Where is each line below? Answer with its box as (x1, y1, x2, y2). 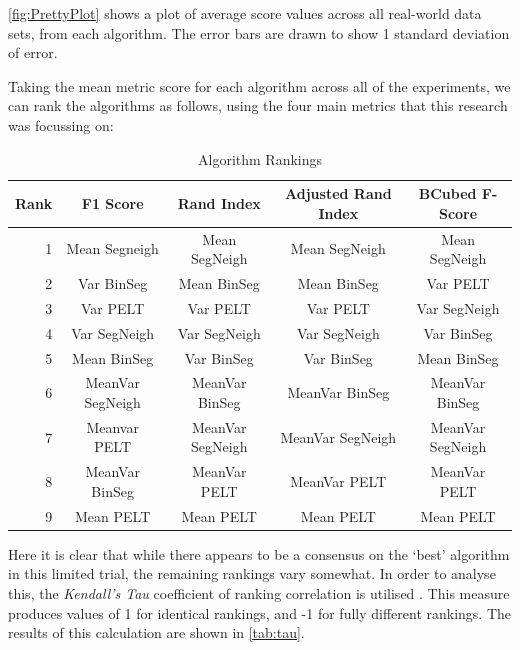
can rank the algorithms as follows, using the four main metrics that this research (8, 95, 508, 116)
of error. (8, 42, 58, 63)
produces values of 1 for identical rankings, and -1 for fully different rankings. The (8, 602, 512, 623)
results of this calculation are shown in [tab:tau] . (8, 622, 305, 643)
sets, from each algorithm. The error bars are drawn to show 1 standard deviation (8, 22, 510, 43)
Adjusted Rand (285, 183, 392, 204)
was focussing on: (8, 114, 114, 135)
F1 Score (81, 192, 144, 213)
